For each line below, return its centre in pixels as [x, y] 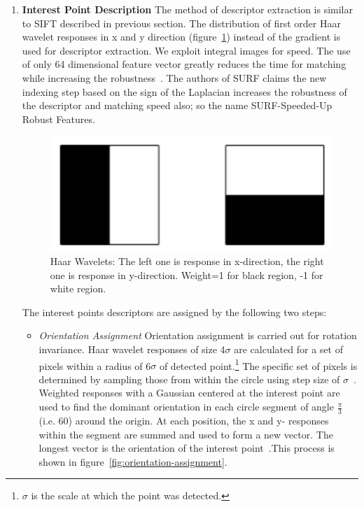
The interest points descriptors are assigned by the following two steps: [174, 312]
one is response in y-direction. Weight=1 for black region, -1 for [187, 274]
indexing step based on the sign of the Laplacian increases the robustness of [184, 91]
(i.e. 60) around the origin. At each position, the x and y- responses [184, 420]
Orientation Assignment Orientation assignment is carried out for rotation [198, 335]
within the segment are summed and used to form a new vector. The [186, 434]
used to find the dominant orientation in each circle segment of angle [186, 407]
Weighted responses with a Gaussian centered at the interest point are [189, 393]
